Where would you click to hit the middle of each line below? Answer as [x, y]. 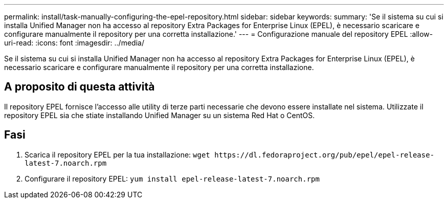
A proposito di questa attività [80, 87]
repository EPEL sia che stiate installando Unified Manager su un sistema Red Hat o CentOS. [160, 115]
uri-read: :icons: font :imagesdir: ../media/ [74, 43]
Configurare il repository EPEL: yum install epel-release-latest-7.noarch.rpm [172, 178]
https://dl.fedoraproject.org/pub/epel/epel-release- [324, 155]
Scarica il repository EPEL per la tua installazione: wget [117, 154]
